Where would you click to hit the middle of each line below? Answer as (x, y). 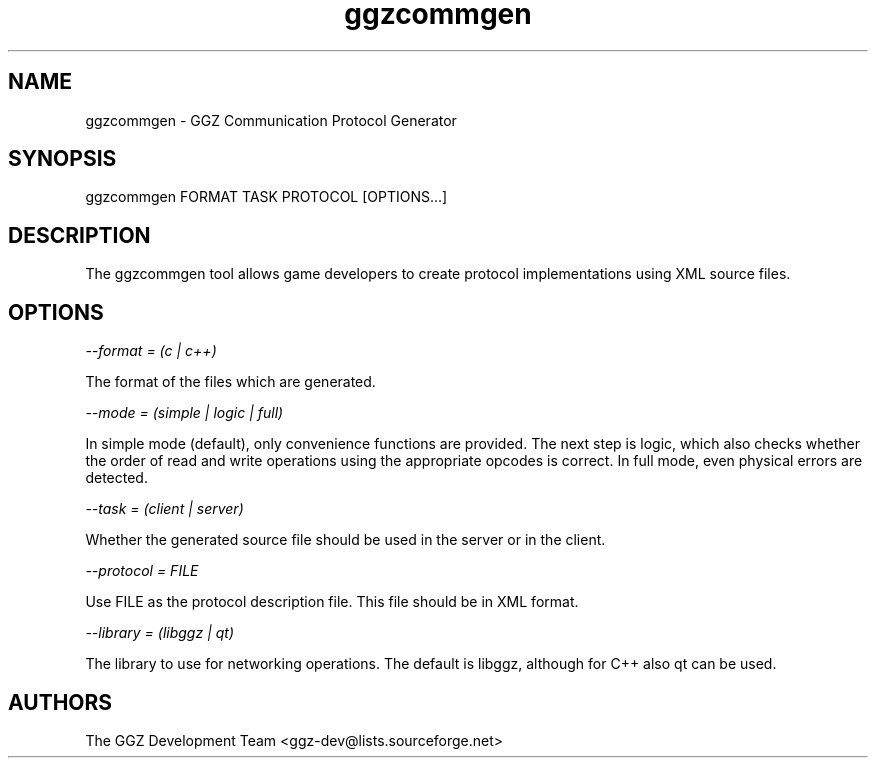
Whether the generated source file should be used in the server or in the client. (345, 540)
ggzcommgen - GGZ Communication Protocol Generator (271, 120)
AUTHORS (60, 702)
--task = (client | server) (164, 509)
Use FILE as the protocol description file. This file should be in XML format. (332, 602)
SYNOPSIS (62, 159)
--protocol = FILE (142, 571)
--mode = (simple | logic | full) (184, 413)
